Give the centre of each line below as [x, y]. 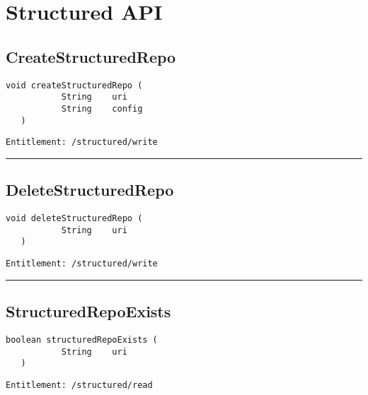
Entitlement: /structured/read [79, 385]
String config [102, 108]
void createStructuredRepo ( [74, 85]
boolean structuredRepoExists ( [82, 340]
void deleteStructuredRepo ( [74, 219]
